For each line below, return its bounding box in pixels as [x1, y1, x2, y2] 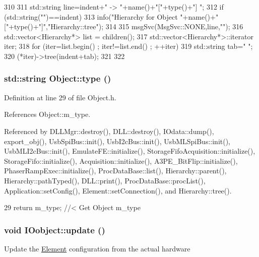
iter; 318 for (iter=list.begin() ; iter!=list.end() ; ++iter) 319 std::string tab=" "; [4, 41, 253, 51]
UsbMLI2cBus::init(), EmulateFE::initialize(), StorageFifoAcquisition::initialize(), [4, 146, 255, 156]
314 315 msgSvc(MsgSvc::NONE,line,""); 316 [105, 21, 243, 32]
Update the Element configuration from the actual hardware [4, 243, 190, 253]
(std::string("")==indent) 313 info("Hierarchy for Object [4, 11, 178, 22]
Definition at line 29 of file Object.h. [4, 92, 116, 102]
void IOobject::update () [4, 223, 105, 236]
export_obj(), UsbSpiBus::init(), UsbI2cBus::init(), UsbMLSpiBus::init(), [4, 136, 231, 146]
